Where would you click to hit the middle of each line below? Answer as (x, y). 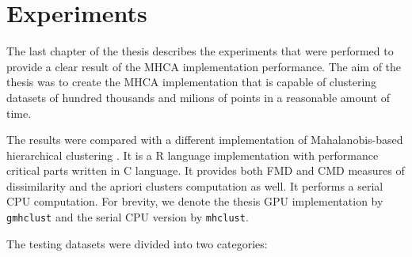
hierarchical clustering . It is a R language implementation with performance (193, 155)
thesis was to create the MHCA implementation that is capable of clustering (192, 82)
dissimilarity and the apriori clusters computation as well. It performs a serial (195, 185)
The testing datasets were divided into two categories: (137, 243)
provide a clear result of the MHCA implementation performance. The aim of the (204, 66)
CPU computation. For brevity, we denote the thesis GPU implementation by (195, 201)
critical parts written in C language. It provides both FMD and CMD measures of (206, 170)
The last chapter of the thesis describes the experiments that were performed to (200, 51)
